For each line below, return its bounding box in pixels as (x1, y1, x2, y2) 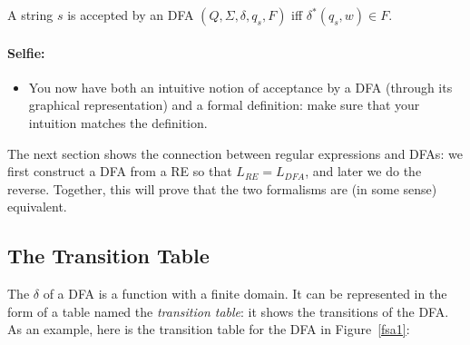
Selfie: (7, 43, 45, 62)
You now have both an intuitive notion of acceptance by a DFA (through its (28, 77, 453, 96)
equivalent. (7, 197, 67, 216)
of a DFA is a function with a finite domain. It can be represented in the (43, 284, 447, 303)
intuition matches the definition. (28, 113, 208, 132)
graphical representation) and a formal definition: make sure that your (28, 95, 420, 114)
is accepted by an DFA (67, 5, 194, 24)
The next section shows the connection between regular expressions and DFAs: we (7, 143, 463, 163)
